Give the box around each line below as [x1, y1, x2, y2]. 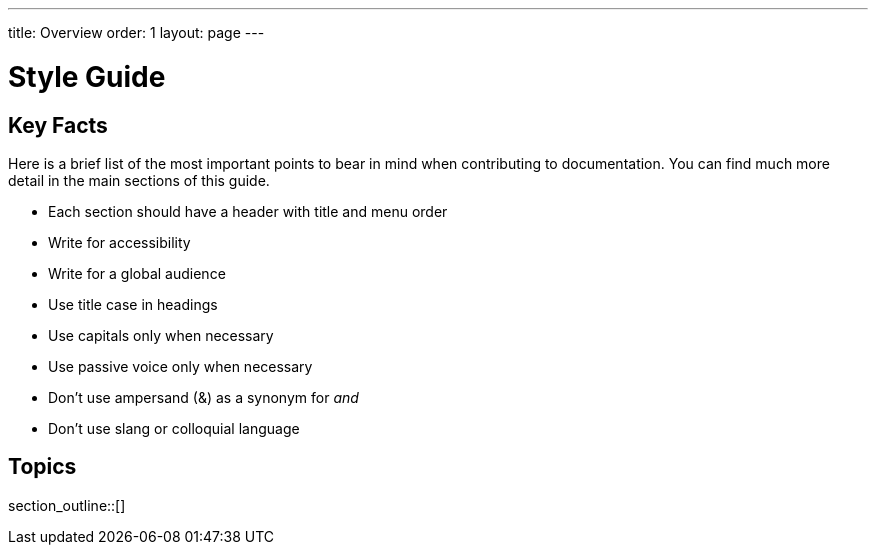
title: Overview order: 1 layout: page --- [8, 24, 265, 41]
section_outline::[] [8, 496, 126, 514]
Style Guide [8, 59, 166, 94]
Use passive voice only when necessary [48, 357, 313, 375]
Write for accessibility [48, 233, 191, 251]
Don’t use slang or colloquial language [48, 419, 300, 437]
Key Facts [8, 112, 108, 138]
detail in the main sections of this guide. [8, 171, 270, 189]
